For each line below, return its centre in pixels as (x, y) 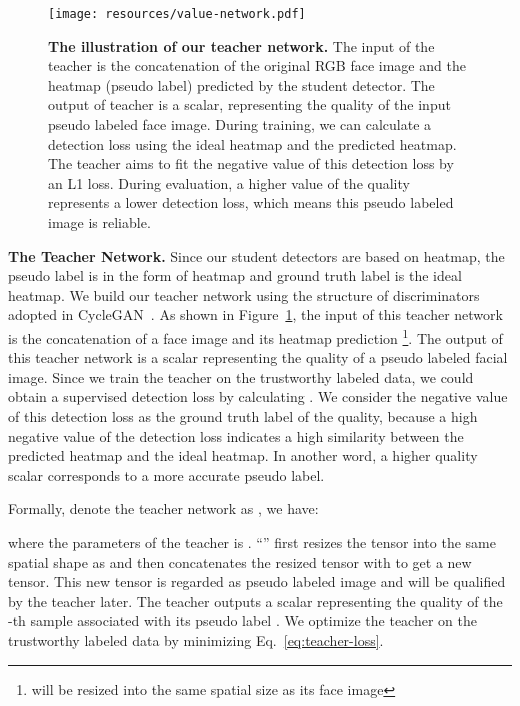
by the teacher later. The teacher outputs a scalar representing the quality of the (255, 600)
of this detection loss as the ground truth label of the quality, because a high (243, 416)
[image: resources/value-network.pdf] (177, 14)
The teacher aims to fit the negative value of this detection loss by (251, 163)
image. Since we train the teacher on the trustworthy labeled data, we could (241, 376)
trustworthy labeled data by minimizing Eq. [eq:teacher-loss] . (196, 639)
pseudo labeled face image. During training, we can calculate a (240, 124)
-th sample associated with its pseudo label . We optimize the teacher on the (242, 620)
